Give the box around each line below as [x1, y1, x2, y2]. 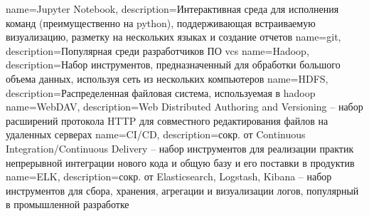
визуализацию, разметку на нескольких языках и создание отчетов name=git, [6, 29, 341, 44]
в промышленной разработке [6, 197, 129, 212]
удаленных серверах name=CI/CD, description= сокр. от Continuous [6, 127, 306, 142]
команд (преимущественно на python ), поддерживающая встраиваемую [6, 15, 316, 30]
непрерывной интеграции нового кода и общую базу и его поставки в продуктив [6, 155, 355, 170]
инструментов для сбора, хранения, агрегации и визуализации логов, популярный [6, 182, 359, 197]
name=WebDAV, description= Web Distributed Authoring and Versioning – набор [6, 99, 363, 114]
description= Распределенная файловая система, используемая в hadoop [6, 85, 316, 100]
